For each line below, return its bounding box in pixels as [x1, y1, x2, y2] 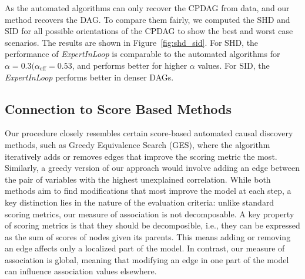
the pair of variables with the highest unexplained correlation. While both [5, 173, 271, 185]
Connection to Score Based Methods [5, 99, 232, 117]
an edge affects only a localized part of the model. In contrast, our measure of [5, 242, 285, 254]
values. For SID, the [197, 59, 270, 71]
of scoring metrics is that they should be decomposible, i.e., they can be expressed [5, 219, 300, 231]
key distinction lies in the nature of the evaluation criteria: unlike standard [5, 196, 274, 208]
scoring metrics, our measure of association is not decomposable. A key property [5, 207, 294, 220]
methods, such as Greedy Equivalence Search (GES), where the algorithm [5, 138, 270, 150]
